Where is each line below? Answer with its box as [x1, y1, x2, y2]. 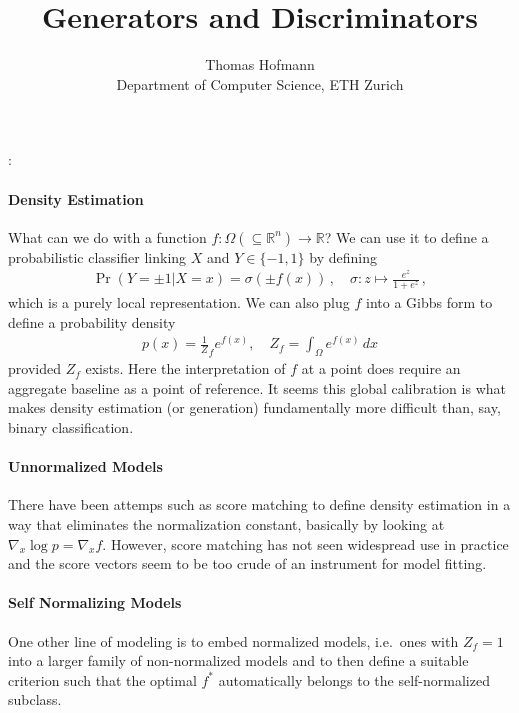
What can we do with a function [8, 226, 207, 247]
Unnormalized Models [8, 456, 163, 477]
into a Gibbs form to [366, 292, 493, 313]
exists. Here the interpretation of [85, 358, 286, 379]
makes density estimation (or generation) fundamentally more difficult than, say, [8, 397, 501, 418]
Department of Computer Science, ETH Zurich [116, 73, 404, 94]
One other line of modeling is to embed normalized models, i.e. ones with [8, 630, 459, 651]
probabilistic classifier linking [8, 246, 187, 267]
